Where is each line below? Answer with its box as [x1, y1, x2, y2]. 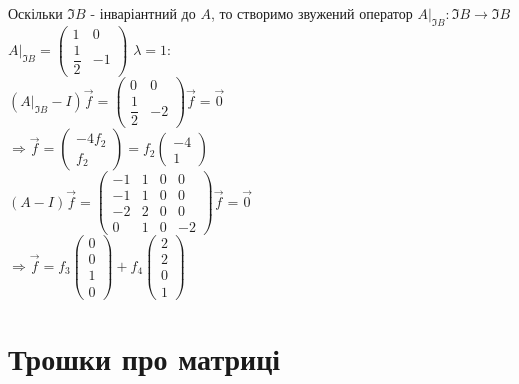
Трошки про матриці [8, 337, 281, 378]
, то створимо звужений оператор [210, 3, 413, 23]
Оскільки [8, 3, 63, 23]
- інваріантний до [90, 3, 196, 23]
